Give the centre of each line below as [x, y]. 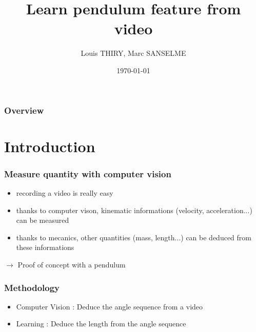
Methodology [32, 287]
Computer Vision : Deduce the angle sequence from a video [110, 306]
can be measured [43, 220]
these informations [45, 247]
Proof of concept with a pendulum [72, 264]
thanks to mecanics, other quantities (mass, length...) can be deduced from [134, 237]
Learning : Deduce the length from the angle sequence [101, 324]
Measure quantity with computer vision [88, 173]
